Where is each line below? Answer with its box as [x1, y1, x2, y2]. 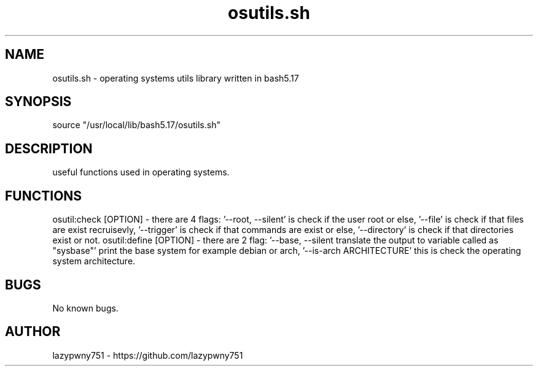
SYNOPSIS [5, 94, 72, 110]
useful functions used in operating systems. [52, 167, 230, 178]
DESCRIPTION [5, 140, 93, 156]
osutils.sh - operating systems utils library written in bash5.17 [52, 72, 299, 83]
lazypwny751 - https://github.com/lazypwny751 [52, 350, 243, 361]
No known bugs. [52, 302, 119, 313]
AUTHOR [5, 324, 61, 340]
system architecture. [52, 256, 136, 267]
